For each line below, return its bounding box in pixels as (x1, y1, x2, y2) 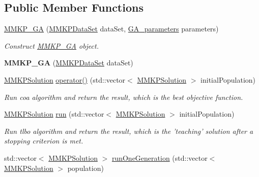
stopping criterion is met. (4, 135, 83, 146)
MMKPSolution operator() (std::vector (4, 74, 126, 85)
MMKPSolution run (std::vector (4, 109, 104, 119)
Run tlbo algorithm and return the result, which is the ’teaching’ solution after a (4, 125, 253, 136)
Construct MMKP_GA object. (4, 40, 99, 51)
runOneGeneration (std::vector (111, 152, 208, 163)
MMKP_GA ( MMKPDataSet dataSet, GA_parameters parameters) (4, 23, 219, 34)
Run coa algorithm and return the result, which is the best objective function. (4, 91, 243, 102)
